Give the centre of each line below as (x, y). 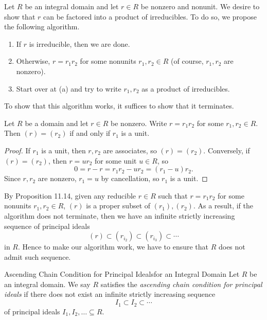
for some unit (116, 160)
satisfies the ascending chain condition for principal (181, 284)
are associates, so (130, 150)
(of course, (187, 61)
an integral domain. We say (47, 284)
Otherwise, (33, 61)
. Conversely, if (227, 150)
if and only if (90, 133)
